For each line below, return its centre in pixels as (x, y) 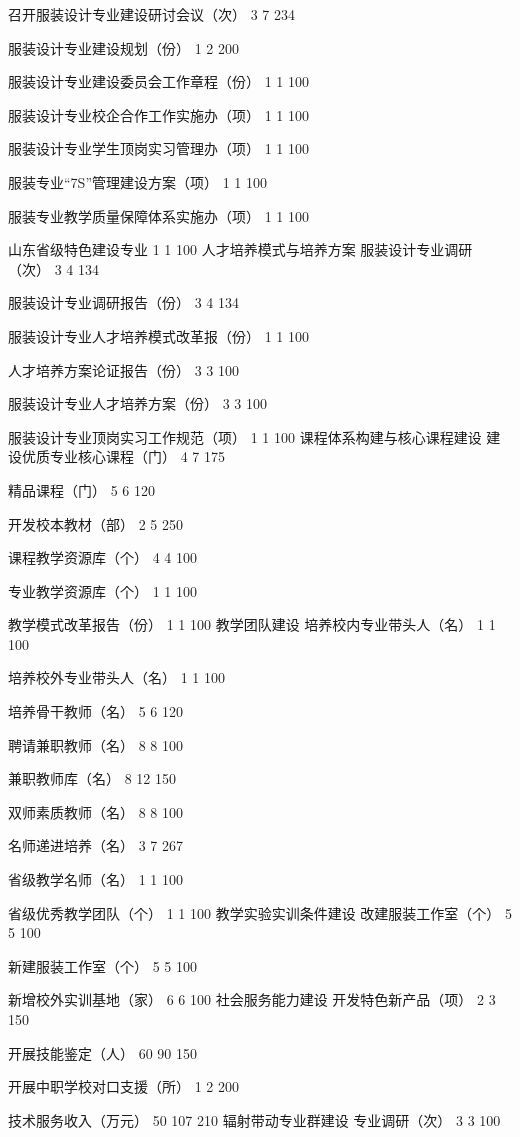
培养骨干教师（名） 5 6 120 (95, 711)
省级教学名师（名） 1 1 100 (95, 879)
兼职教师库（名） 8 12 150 (92, 778)
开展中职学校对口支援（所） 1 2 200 (123, 1086)
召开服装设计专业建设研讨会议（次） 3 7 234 (151, 14)
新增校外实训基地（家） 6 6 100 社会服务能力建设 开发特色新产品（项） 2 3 (252, 999)
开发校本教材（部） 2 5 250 (95, 523)
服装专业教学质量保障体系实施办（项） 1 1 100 (158, 215)
